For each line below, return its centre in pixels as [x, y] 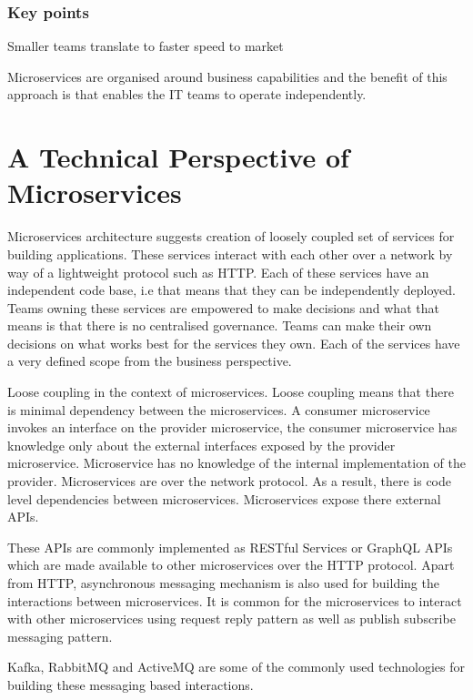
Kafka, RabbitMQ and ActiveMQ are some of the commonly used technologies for [236, 667]
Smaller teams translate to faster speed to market [146, 46]
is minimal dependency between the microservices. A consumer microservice [219, 409]
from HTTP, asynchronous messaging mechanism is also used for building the [223, 583]
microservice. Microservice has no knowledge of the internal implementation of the [237, 463]
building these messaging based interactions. [131, 684]
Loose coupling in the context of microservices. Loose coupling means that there [231, 392]
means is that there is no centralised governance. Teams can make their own [220, 325]
